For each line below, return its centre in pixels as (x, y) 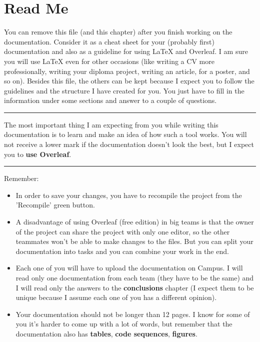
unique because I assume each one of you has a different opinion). (116, 297)
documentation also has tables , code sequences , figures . (106, 333)
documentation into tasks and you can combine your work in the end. (122, 251)
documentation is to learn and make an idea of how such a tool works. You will (125, 134)
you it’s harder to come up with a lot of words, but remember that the (124, 324)
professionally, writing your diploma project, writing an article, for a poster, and (127, 71)
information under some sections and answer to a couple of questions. (110, 100)
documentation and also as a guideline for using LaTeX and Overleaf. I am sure (126, 51)
